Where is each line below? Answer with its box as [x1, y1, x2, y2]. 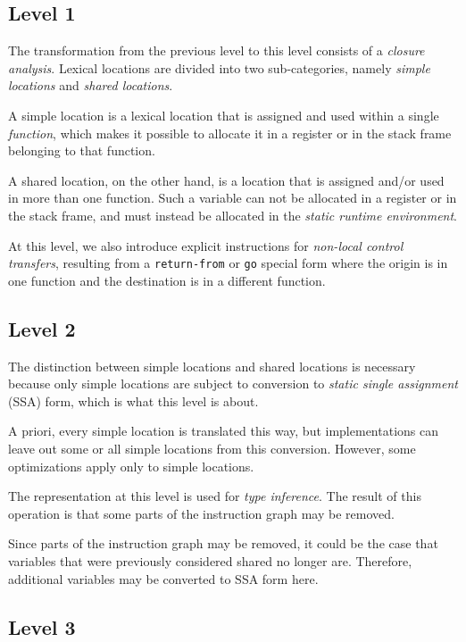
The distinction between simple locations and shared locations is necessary [8, 356, 416, 375]
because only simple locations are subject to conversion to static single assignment [8, 374, 458, 393]
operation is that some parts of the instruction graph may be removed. [8, 504, 395, 522]
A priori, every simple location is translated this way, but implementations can [8, 421, 438, 440]
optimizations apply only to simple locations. [8, 456, 254, 475]
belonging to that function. [8, 141, 155, 160]
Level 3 [8, 613, 76, 640]
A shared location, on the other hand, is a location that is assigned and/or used [8, 171, 445, 189]
